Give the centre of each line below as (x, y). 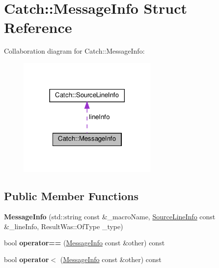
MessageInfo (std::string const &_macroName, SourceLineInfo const (110, 216)
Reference (38, 27)
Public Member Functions (71, 196)
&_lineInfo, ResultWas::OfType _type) (64, 226)
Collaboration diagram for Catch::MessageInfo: (74, 51)
